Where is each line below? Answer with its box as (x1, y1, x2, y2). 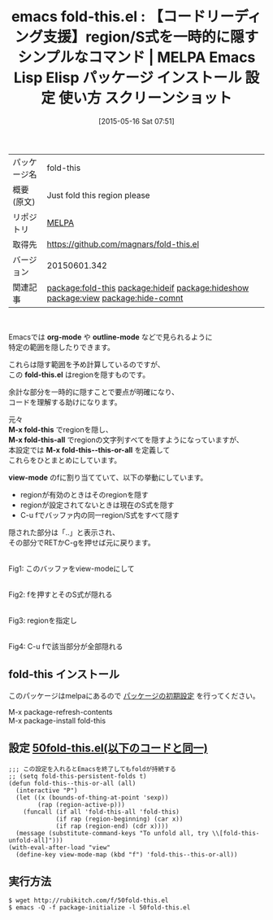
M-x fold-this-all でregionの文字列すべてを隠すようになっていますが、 (8, 435, 244, 445)
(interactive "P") (15, 786, 79, 795)
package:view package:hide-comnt (46, 292, 184, 304)
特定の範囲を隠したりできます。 (8, 342, 115, 352)
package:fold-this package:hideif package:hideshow (46, 282, 249, 293)
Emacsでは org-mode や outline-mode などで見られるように (8, 331, 213, 342)
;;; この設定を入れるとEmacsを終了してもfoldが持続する (8, 764, 176, 773)
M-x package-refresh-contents (8, 707, 113, 716)
